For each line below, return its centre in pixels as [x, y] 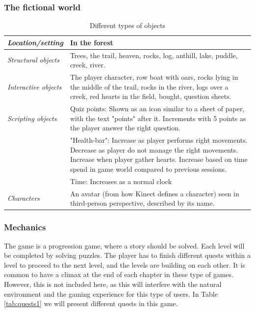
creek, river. [88, 65]
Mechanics [25, 227]
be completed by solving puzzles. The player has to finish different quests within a [127, 255]
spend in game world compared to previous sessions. [148, 169]
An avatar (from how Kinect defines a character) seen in [154, 193]
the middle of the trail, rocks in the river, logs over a [149, 86]
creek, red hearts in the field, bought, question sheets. [151, 96]
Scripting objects [32, 118]
